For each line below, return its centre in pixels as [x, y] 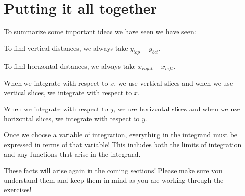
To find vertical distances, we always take [66, 48]
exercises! [18, 189]
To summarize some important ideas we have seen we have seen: [100, 32]
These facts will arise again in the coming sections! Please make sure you [113, 170]
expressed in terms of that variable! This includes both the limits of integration [123, 144]
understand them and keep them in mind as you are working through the [114, 180]
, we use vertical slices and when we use [174, 82]
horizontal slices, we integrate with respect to [72, 118]
